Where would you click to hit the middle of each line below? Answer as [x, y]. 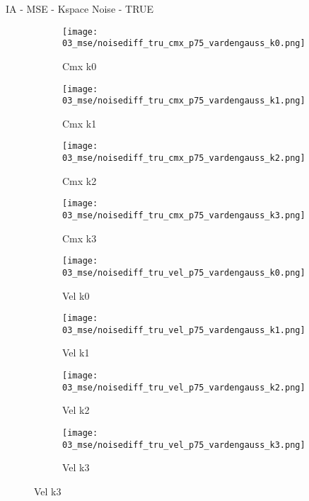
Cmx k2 [80, 180]
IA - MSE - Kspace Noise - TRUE [80, 9]
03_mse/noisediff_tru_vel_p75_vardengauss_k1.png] [184, 330]
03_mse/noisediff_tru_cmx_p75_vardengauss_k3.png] [184, 215]
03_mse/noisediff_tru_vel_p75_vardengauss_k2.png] [184, 387]
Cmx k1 [80, 123]
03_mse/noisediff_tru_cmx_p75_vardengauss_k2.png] [184, 158]
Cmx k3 [80, 238]
